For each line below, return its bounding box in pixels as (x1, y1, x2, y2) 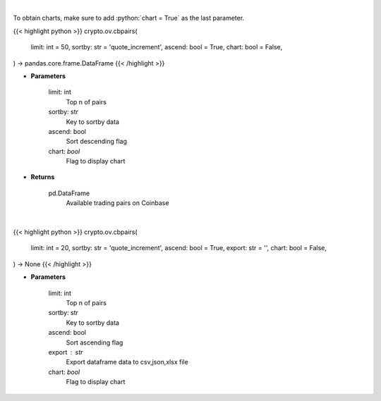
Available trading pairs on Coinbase (66, 199, 169, 207)
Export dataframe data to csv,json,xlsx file (66, 358, 188, 366)
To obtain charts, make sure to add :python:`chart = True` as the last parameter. (13, 14, 245, 23)
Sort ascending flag (66, 338, 123, 347)
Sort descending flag (66, 137, 127, 146)
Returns (30, 173, 55, 181)
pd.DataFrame (48, 189, 90, 197)
